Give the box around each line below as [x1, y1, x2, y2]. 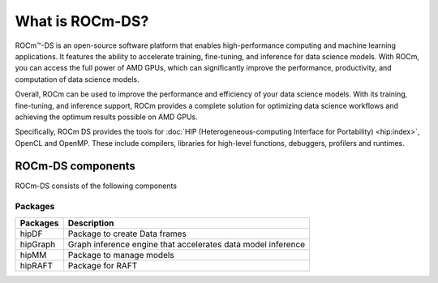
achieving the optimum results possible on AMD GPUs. [15, 112, 198, 122]
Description [67, 217, 114, 229]
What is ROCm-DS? [15, 12, 149, 30]
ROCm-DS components [15, 159, 135, 174]
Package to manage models [67, 249, 174, 260]
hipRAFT [19, 259, 53, 271]
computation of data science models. [15, 74, 140, 84]
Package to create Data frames [67, 228, 187, 239]
